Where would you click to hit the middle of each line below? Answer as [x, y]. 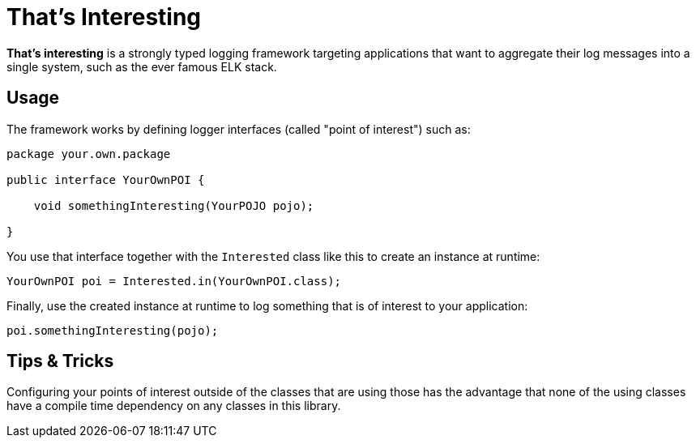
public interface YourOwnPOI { [106, 179]
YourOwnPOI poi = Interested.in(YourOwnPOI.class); [174, 281]
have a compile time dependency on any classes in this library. [174, 406]
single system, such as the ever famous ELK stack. [142, 66]
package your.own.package [89, 154]
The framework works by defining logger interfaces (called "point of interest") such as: [239, 129]
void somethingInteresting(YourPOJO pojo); [174, 205]
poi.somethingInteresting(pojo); [113, 330]
